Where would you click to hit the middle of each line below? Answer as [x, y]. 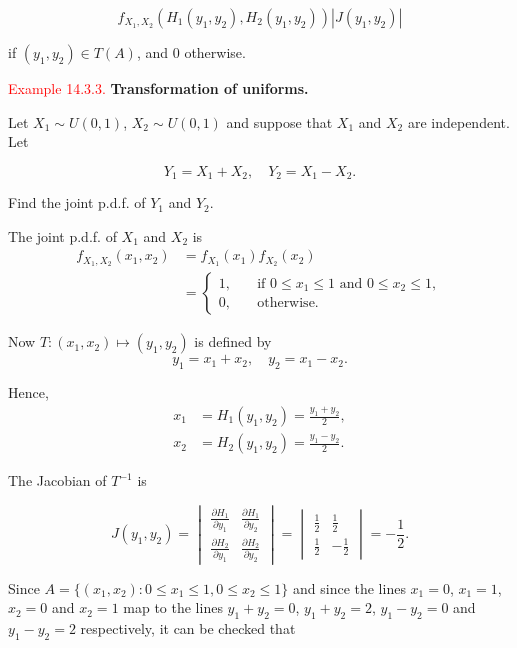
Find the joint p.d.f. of [77, 202]
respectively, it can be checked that [188, 628]
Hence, [28, 392]
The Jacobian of [57, 480]
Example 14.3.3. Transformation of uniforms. [158, 88]
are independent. [458, 121]
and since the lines [349, 587]
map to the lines [173, 607]
